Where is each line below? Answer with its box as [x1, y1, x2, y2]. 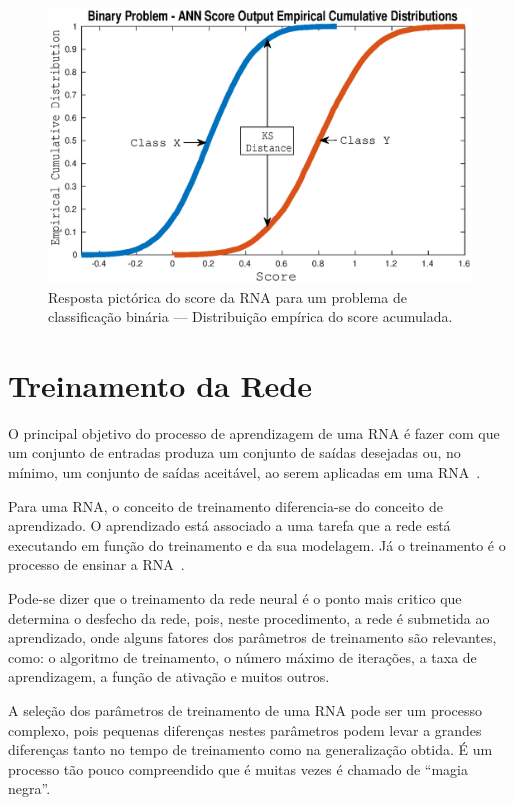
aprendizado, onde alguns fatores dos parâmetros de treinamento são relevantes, [8, 627, 497, 648]
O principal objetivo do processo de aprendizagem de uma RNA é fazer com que [8, 422, 500, 443]
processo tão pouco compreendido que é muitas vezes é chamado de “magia [8, 758, 468, 779]
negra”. [8, 778, 51, 799]
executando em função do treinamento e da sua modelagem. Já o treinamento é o [8, 534, 506, 555]
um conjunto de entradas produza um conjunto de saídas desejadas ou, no [8, 442, 461, 463]
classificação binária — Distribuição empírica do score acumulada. [48, 306, 453, 327]
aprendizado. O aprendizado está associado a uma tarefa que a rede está [8, 515, 451, 536]
